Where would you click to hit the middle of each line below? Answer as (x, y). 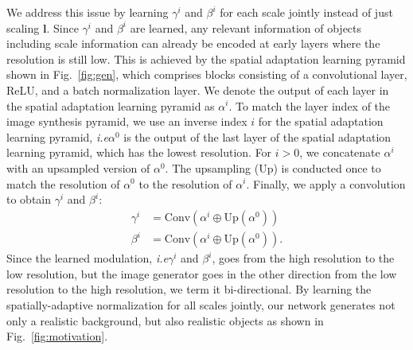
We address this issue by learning (88, 12)
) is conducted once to (327, 167)
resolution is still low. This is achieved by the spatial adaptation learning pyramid (206, 58)
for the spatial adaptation (321, 121)
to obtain (29, 199)
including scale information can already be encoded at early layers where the (193, 43)
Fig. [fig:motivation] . (57, 336)
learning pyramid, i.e (57, 136)
